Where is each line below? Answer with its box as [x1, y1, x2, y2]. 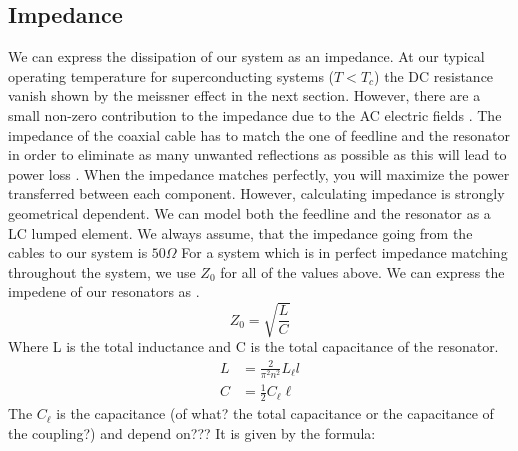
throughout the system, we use [8, 261, 196, 282]
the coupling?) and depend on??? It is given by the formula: [8, 422, 376, 443]
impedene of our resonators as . [8, 281, 200, 302]
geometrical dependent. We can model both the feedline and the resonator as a [8, 202, 491, 223]
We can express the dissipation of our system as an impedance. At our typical [8, 46, 485, 67]
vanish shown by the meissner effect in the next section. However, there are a [8, 85, 481, 106]
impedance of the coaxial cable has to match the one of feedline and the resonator [8, 124, 510, 145]
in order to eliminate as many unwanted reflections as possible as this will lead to [8, 144, 507, 165]
